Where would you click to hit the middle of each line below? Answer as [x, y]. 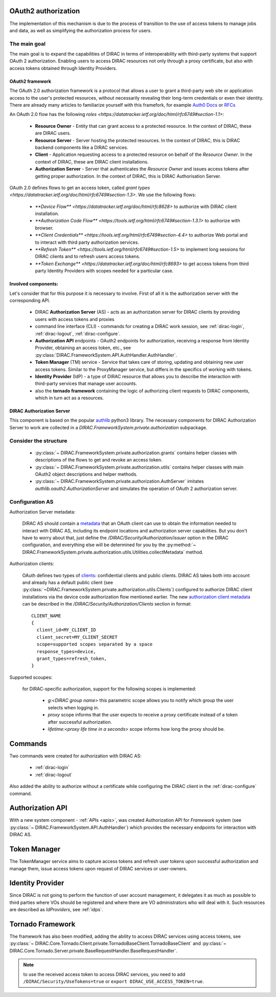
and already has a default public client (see [68, 583]
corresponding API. [30, 300]
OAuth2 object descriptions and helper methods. [86, 474]
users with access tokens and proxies [75, 319]
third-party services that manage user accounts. [86, 384]
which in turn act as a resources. [70, 398]
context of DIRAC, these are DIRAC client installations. [92, 161]
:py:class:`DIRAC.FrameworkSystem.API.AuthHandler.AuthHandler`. [106, 355]
